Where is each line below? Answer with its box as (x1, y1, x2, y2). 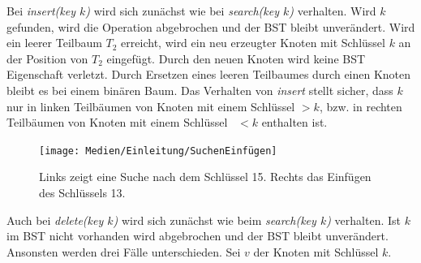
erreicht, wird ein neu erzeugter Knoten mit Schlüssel (121, 34, 385, 51)
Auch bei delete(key (6, 211, 104, 228)
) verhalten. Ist (326, 211, 401, 228)
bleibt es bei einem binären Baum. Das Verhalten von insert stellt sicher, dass (6, 81, 393, 98)
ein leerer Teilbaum (6, 34, 102, 51)
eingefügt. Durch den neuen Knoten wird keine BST (106, 50, 366, 67)
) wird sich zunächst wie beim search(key (113, 211, 316, 228)
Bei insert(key (6, 2, 75, 19)
